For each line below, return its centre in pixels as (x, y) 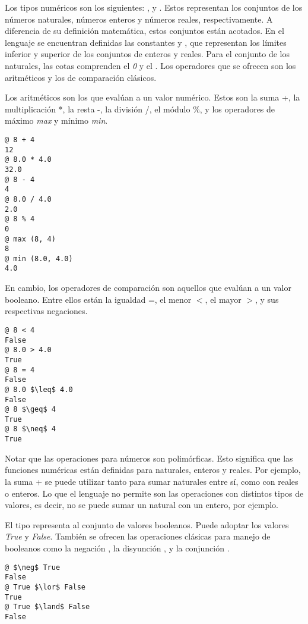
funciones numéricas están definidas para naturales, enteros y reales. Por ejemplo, (153, 470)
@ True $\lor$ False (45, 587)
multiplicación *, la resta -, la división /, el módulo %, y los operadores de (140, 109)
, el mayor (223, 299)
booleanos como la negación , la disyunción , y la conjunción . (117, 548)
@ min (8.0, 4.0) (39, 258)
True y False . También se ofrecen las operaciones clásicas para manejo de (138, 536)
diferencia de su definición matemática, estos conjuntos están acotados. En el (145, 31)
